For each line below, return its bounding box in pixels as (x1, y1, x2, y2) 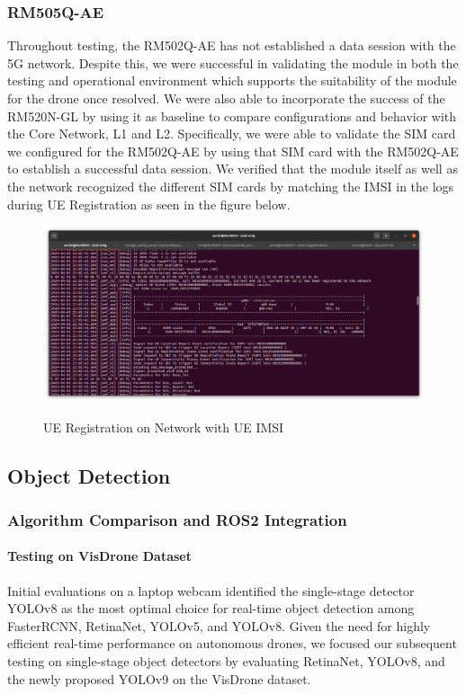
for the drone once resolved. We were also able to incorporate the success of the (7, 89, 445, 107)
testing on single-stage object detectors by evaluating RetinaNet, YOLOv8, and (7, 651, 445, 670)
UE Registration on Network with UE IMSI (43, 417, 284, 436)
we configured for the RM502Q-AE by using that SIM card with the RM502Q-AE (7, 141, 459, 160)
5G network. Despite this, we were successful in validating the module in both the (7, 53, 459, 72)
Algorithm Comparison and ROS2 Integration (7, 508, 347, 530)
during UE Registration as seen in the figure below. (7, 194, 291, 213)
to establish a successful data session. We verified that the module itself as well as (7, 159, 458, 178)
